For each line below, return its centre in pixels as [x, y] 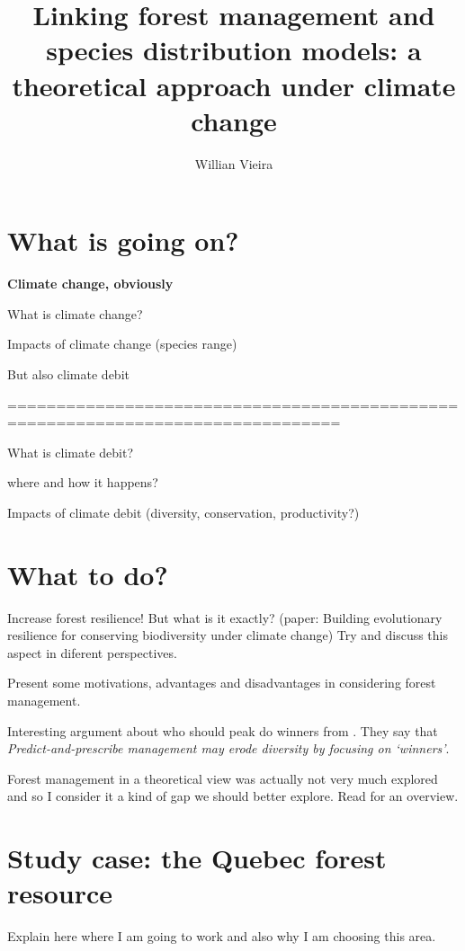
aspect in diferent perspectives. [92, 652]
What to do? [88, 574]
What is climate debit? [71, 452]
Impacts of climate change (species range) [122, 344]
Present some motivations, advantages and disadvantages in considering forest [222, 683]
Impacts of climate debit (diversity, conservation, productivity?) [183, 512]
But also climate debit [68, 374]
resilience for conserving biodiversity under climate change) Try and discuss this [228, 635]
